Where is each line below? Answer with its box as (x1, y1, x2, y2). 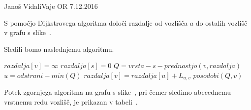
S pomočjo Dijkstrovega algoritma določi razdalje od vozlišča (4, 17, 188, 28)
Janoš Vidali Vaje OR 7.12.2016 (4, 1, 98, 11)
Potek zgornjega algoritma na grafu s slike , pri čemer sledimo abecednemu (4, 87, 231, 97)
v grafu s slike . (4, 27, 51, 37)
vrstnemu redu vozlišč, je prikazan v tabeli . (4, 97, 138, 107)
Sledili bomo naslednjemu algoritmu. (4, 43, 114, 54)
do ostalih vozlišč (195, 17, 248, 28)
